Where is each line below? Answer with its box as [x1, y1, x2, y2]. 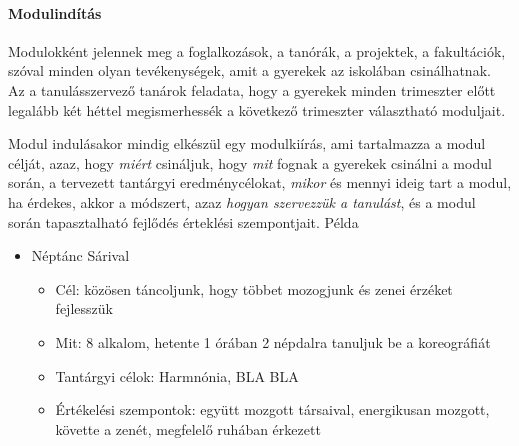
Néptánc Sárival [31, 245, 130, 266]
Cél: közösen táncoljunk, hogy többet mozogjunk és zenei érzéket [55, 278, 453, 299]
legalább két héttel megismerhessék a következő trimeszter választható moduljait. [8, 99, 506, 120]
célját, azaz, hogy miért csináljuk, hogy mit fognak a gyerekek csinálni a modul [8, 152, 492, 173]
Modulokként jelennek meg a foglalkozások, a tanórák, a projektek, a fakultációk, [8, 40, 506, 61]
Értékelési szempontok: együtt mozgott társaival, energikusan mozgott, [55, 399, 490, 420]
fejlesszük [55, 298, 113, 319]
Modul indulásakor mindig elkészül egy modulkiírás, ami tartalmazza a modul [8, 133, 486, 154]
